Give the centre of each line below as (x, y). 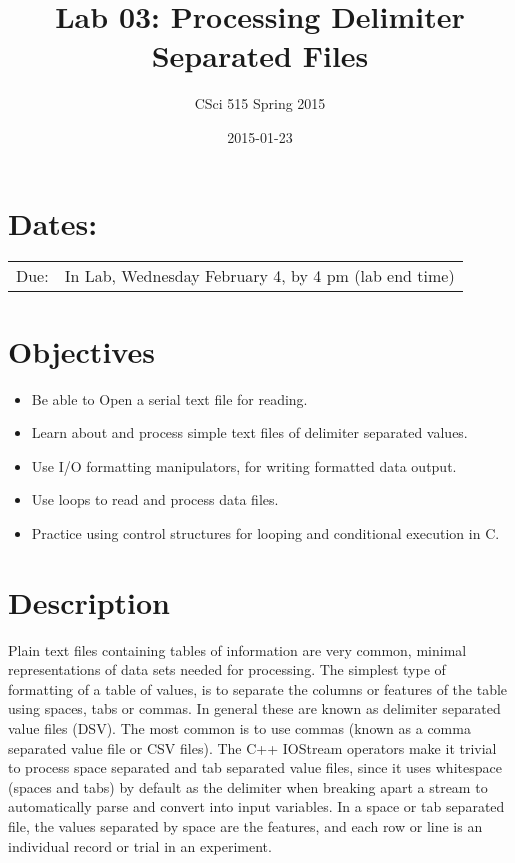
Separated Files (260, 55)
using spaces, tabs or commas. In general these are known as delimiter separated (254, 708)
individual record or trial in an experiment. (140, 845)
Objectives (81, 350)
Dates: (53, 222)
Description (89, 601)
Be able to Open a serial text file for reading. (169, 398)
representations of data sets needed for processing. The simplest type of (227, 669)
